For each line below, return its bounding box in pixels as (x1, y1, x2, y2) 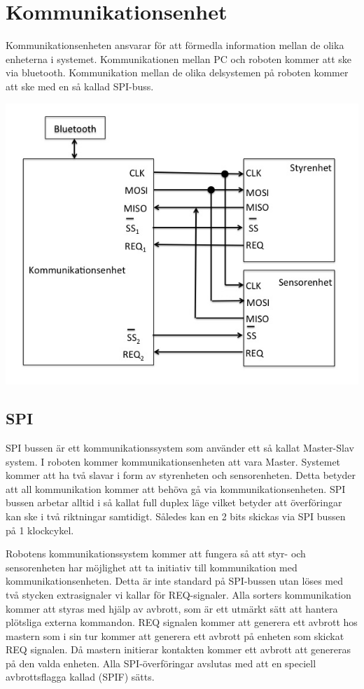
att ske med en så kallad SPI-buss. (6, 78, 154, 93)
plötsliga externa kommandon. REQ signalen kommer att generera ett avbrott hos (6, 615, 358, 629)
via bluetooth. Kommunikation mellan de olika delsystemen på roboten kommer (6, 65, 349, 80)
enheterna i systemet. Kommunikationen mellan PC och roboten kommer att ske (6, 51, 352, 66)
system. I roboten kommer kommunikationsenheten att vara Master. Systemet (6, 454, 341, 468)
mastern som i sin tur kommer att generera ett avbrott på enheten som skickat (6, 628, 344, 643)
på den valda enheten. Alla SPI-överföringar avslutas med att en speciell (6, 655, 316, 670)
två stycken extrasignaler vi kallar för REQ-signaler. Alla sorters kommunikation (6, 587, 351, 601)
